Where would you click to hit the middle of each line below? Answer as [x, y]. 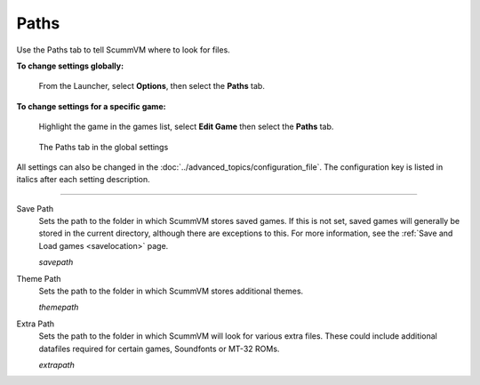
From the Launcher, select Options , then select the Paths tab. [152, 86]
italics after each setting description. [83, 180]
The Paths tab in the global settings [104, 147]
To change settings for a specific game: [91, 106]
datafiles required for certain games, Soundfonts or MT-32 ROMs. [159, 349]
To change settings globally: [70, 66]
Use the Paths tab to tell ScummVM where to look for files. [123, 50]
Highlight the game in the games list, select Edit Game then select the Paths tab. [186, 127]
